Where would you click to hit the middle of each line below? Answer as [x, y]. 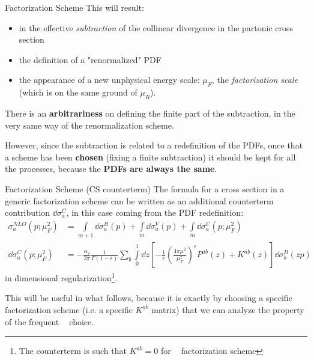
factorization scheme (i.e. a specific [69, 309]
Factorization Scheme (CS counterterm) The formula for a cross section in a [145, 188]
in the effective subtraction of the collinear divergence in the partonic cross [156, 27]
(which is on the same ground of [78, 92]
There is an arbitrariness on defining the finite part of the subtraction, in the [150, 113]
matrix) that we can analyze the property [228, 309]
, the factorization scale [255, 80]
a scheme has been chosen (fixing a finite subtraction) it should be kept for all [150, 157]
